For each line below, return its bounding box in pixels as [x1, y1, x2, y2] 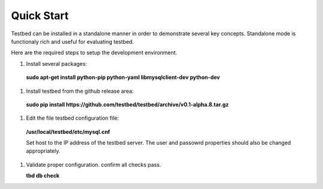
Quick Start [11, 9, 69, 22]
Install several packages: [26, 60, 87, 67]
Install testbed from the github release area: [26, 87, 134, 94]
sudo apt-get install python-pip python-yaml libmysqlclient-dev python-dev [26, 74, 220, 81]
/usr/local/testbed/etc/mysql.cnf [26, 128, 111, 135]
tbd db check [26, 172, 60, 179]
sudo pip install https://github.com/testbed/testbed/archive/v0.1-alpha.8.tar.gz [26, 100, 229, 108]
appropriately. [26, 147, 61, 155]
